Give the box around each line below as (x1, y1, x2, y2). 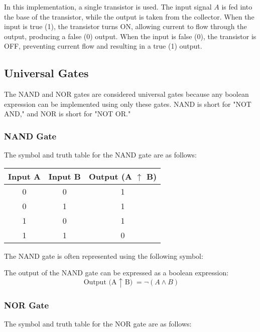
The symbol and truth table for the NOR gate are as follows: (4, 318, 192, 329)
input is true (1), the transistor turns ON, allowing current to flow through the (4, 21, 247, 32)
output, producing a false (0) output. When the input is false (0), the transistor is (4, 31, 256, 41)
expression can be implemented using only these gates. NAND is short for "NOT (4, 98, 251, 109)
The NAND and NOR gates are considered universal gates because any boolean (4, 89, 249, 99)
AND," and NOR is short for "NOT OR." (4, 108, 131, 119)
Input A (8, 170, 41, 182)
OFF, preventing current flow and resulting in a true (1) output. (4, 41, 202, 51)
